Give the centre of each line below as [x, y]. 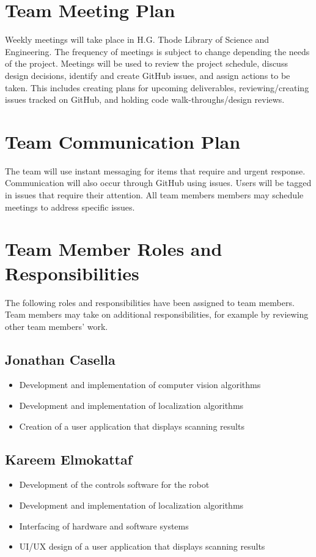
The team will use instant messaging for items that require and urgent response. [155, 170]
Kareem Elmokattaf [69, 459]
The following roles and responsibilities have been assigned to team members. [150, 302]
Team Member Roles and [114, 249]
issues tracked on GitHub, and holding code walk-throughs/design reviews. [145, 99]
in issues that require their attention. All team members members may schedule [154, 195]
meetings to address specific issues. [70, 207]
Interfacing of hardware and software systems [104, 525]
